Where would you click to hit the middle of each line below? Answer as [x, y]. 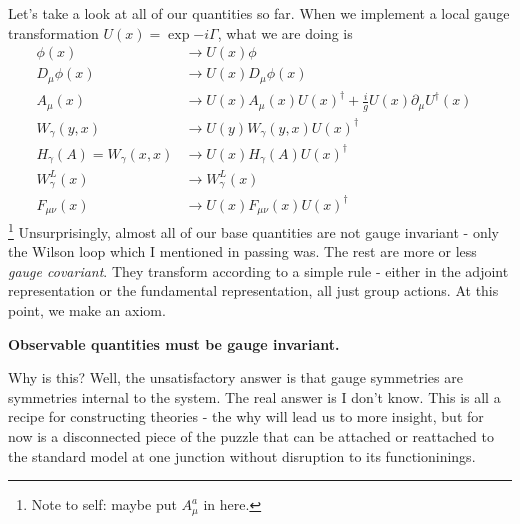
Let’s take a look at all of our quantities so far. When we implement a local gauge [259, 13]
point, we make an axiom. [87, 310]
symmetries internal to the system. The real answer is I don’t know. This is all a [254, 396]
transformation [53, 32]
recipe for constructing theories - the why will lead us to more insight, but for [246, 416]
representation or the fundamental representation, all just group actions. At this [253, 290]
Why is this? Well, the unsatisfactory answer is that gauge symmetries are [235, 377]
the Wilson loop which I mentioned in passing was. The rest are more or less [242, 251]
